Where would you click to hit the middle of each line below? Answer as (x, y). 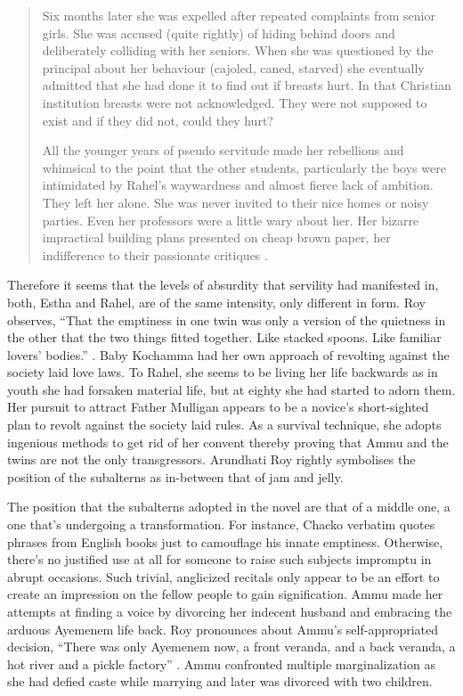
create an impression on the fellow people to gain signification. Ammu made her (225, 594)
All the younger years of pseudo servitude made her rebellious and (223, 150)
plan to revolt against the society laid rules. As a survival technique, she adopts (224, 425)
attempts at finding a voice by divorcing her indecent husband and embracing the (230, 611)
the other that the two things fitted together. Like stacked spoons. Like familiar (224, 337)
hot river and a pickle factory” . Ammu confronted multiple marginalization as (221, 663)
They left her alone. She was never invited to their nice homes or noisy (236, 202)
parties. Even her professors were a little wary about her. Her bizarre (231, 220)
